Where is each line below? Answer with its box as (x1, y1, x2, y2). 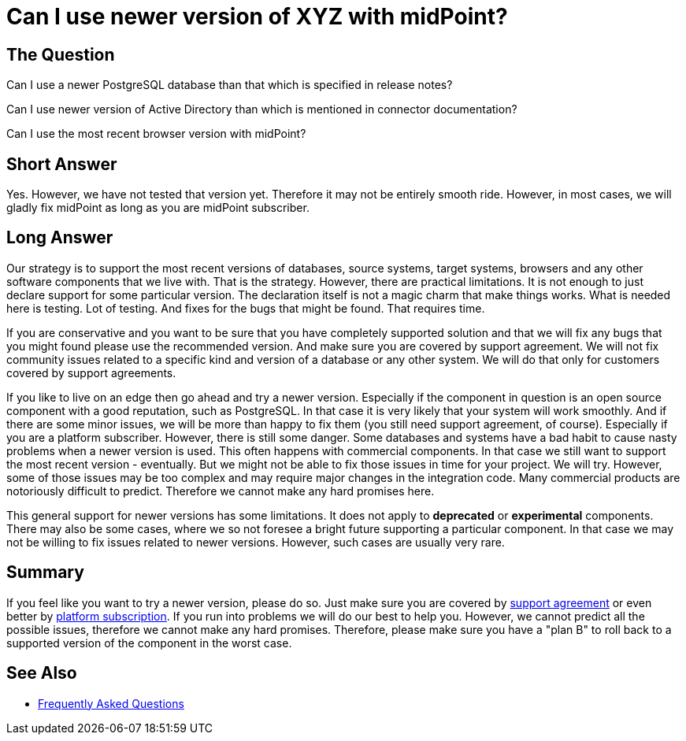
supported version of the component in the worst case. (6, 635, 292, 650)
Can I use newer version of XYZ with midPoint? (6, 3, 508, 30)
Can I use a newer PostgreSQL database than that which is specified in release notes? (6, 78, 453, 92)
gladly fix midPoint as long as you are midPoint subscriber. (6, 201, 310, 215)
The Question (6, 44, 115, 65)
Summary (6, 562, 84, 583)
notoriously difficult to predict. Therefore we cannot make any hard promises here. (6, 484, 435, 498)
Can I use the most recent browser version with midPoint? (6, 127, 306, 141)
